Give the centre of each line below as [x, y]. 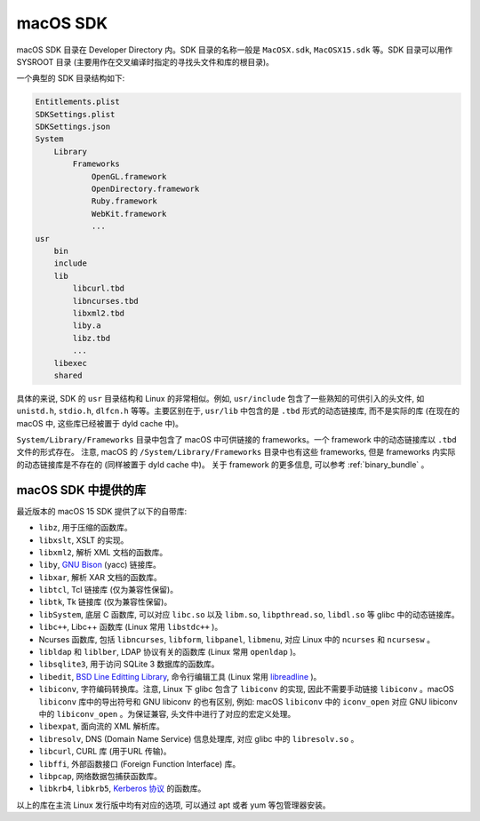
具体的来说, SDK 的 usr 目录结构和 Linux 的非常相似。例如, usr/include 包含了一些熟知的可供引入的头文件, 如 [220, 398]
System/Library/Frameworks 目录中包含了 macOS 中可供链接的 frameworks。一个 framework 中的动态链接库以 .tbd [236, 440]
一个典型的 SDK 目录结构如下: [71, 78]
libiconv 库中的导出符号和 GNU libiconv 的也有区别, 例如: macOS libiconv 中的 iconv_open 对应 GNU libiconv [248, 701]
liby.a [87, 326]
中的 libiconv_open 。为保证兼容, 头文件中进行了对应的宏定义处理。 [167, 714]
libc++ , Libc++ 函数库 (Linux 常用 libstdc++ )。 [131, 627]
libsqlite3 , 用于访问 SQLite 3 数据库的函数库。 [129, 664]
